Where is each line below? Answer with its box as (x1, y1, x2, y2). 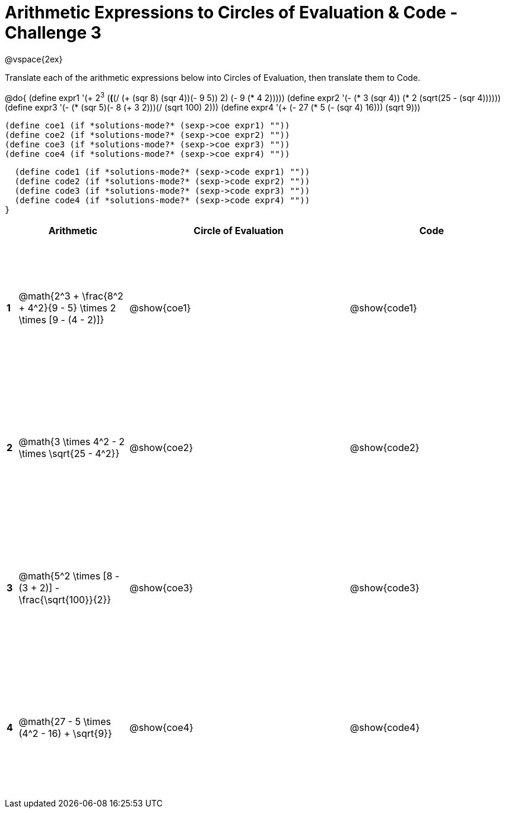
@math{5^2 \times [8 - (18, 569, 120, 582)
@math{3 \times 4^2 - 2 (18, 436, 125, 448)
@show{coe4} (129, 721, 193, 734)
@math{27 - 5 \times (18, 716, 111, 728)
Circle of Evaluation (193, 225, 284, 237)
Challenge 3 (5, 23, 101, 43)
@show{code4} (350, 721, 420, 734)
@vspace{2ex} (5, 53, 63, 64)
